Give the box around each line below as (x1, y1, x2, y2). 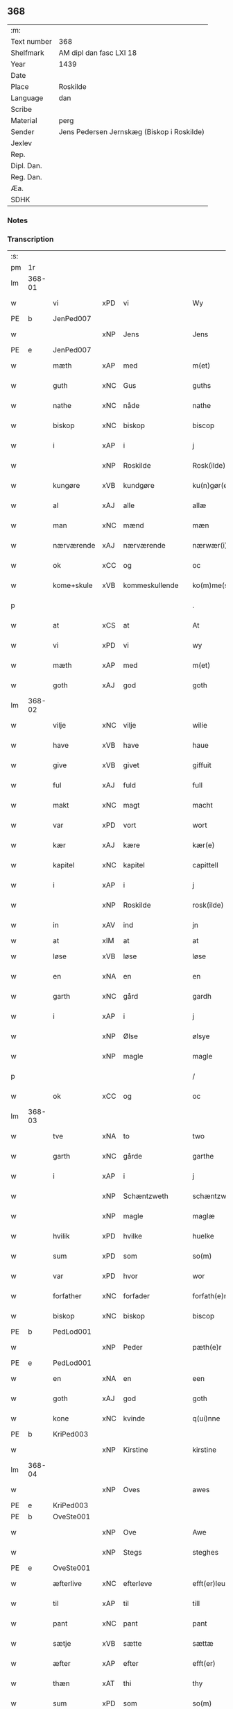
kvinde (123, 1414, 146, 1423)
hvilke (123, 1232, 143, 1241)
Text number (10, 36, 52, 46)
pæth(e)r (192, 1343, 222, 1352)
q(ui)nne (192, 1414, 221, 1423)
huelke (192, 1232, 215, 1241)
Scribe (10, 104, 33, 114)
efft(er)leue (192, 1579, 230, 1589)
